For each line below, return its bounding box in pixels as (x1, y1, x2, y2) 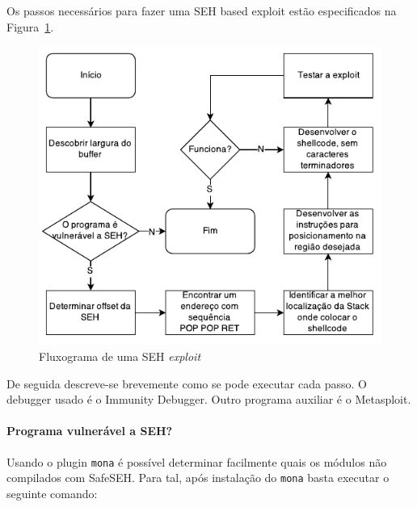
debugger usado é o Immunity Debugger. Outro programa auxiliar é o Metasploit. (6, 391, 411, 408)
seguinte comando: (6, 484, 98, 501)
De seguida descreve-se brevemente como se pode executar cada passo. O (6, 375, 367, 392)
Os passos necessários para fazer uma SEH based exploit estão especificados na (6, 2, 397, 19)
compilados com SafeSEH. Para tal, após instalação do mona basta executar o (6, 469, 390, 486)
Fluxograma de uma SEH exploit (39, 347, 201, 364)
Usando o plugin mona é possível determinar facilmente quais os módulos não (6, 453, 387, 470)
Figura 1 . (6, 18, 54, 35)
